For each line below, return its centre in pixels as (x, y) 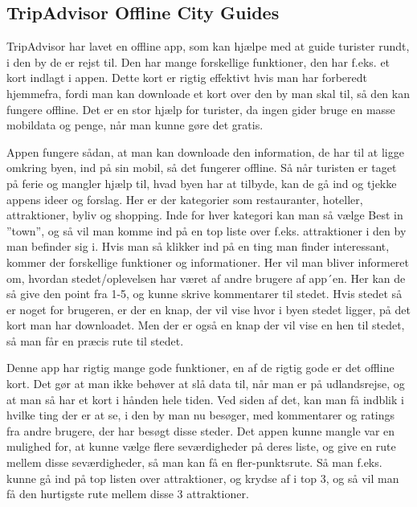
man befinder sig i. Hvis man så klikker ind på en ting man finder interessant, (198, 246)
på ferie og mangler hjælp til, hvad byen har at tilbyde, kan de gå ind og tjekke (202, 183)
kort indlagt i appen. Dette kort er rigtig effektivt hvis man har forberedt (187, 78)
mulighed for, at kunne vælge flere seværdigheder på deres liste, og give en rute (201, 446)
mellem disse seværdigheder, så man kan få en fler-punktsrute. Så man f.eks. (194, 462)
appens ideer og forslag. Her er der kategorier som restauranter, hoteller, (185, 199)
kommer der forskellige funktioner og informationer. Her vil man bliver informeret (208, 262)
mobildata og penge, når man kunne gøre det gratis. (135, 125)
